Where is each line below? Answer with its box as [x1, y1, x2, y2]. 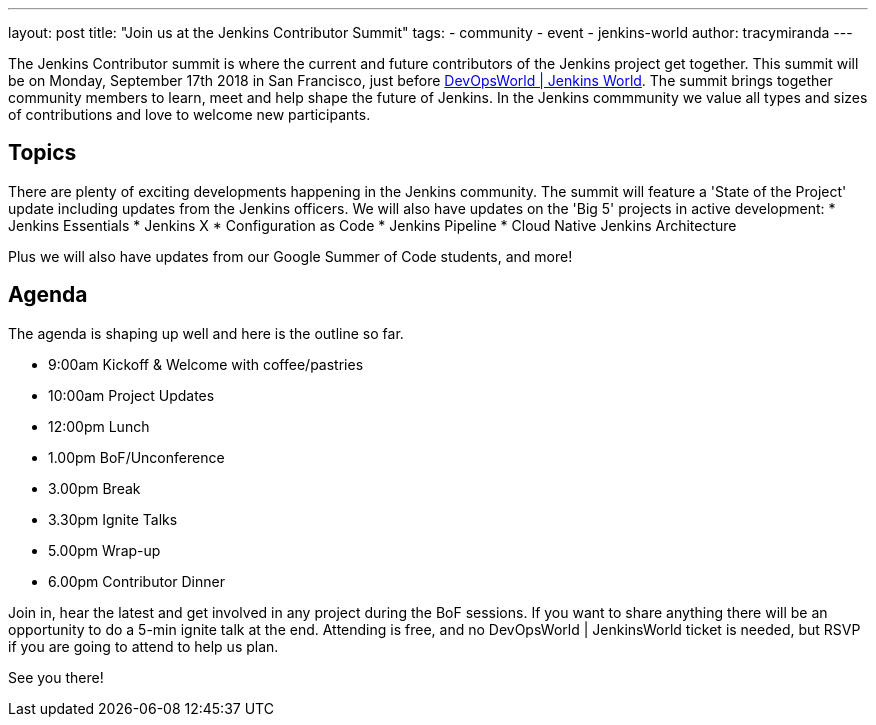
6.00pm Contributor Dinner [48, 572, 225, 590]
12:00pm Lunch [48, 417, 150, 435]
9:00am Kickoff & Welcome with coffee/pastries [48, 355, 364, 373]
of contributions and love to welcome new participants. [8, 106, 371, 123]
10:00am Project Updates [48, 386, 215, 404]
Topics [8, 140, 77, 166]
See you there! [8, 668, 104, 686]
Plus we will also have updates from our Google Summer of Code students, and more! [8, 247, 573, 265]
